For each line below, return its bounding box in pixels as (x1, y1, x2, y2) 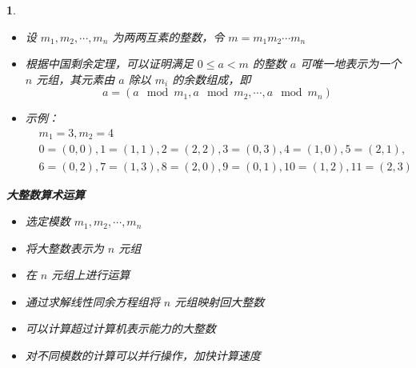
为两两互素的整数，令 (112, 28, 225, 45)
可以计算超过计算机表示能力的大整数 (25, 320, 216, 337)
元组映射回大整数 (174, 293, 265, 310)
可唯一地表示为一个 (300, 55, 402, 72)
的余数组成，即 (172, 70, 251, 87)
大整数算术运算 (6, 186, 85, 202)
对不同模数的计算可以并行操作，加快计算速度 (25, 347, 261, 364)
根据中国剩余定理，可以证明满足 (25, 55, 194, 72)
